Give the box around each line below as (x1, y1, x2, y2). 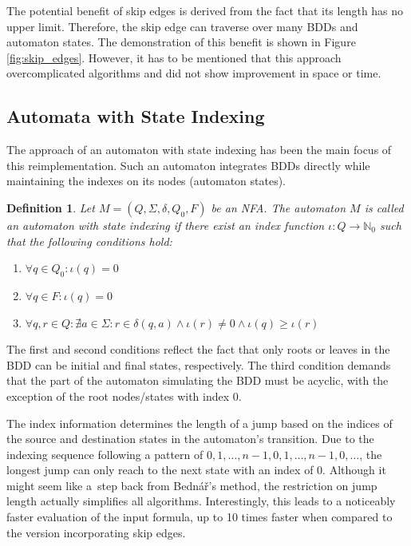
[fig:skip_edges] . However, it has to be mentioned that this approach (6, 49, 342, 65)
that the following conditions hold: (6, 232, 172, 249)
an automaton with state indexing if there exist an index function (6, 216, 325, 233)
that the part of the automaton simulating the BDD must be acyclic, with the (6, 372, 389, 389)
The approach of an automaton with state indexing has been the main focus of (6, 141, 392, 158)
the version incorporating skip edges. (6, 524, 186, 540)
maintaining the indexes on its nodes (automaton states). (6, 172, 286, 189)
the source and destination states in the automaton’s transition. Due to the (6, 430, 374, 447)
